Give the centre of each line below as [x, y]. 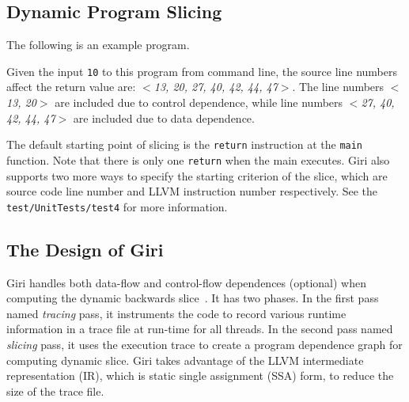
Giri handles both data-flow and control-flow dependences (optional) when [186, 282]
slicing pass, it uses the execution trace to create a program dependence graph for [204, 344]
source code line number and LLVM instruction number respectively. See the [192, 191]
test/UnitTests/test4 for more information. [117, 206]
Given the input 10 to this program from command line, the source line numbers [202, 71]
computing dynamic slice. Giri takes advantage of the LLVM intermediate [185, 360]
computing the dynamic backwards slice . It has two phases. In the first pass [193, 298]
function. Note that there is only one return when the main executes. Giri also [198, 159]
